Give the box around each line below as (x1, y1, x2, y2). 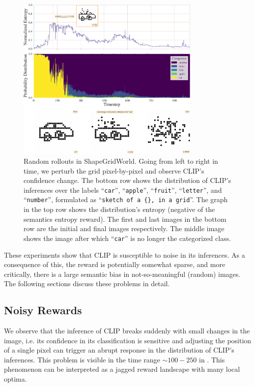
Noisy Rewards (4, 302, 82, 318)
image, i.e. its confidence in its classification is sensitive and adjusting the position (4, 335, 252, 345)
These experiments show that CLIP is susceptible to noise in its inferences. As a (4, 249, 245, 260)
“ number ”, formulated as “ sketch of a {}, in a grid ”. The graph (24, 194, 228, 205)
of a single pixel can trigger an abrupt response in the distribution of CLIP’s (4, 345, 234, 355)
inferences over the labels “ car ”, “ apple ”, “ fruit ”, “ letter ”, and (24, 184, 222, 195)
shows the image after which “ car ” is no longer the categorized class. (24, 233, 231, 243)
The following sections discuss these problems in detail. (4, 278, 170, 289)
